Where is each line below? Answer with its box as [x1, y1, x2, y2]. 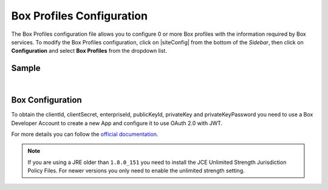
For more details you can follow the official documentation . [11, 131, 159, 138]
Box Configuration [11, 95, 82, 106]
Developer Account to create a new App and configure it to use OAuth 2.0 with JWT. [11, 119, 223, 127]
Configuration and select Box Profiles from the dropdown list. [11, 47, 167, 55]
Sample [11, 63, 41, 73]
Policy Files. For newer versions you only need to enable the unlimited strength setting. [27, 167, 245, 174]
